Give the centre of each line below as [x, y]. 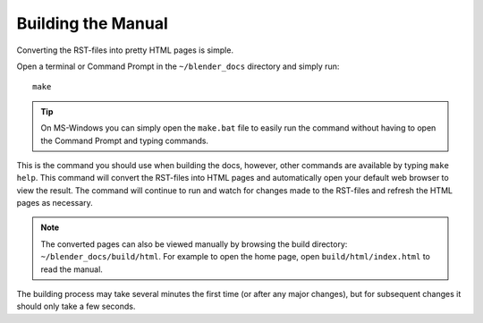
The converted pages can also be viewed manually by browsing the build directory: [194, 244]
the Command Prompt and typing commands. [125, 140]
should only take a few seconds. [76, 306]
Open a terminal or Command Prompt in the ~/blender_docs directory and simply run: [178, 66]
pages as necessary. [55, 203]
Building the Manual [93, 23]
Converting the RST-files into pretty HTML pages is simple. [125, 50]
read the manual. [72, 269]
